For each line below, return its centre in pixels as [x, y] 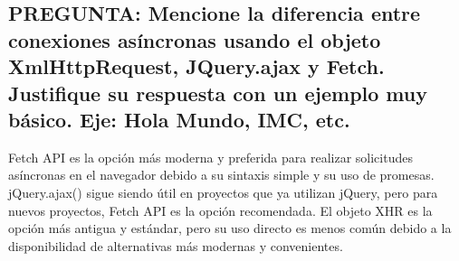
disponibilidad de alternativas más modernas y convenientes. [176, 245]
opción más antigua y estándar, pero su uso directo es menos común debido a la [230, 228]
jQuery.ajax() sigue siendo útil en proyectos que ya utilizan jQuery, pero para [223, 192]
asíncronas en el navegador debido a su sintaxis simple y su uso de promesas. [221, 175]
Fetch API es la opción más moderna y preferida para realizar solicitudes [210, 157]
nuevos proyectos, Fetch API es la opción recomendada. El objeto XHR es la [220, 210]
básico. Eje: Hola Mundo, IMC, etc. [179, 119]
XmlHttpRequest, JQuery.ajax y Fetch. [196, 66]
